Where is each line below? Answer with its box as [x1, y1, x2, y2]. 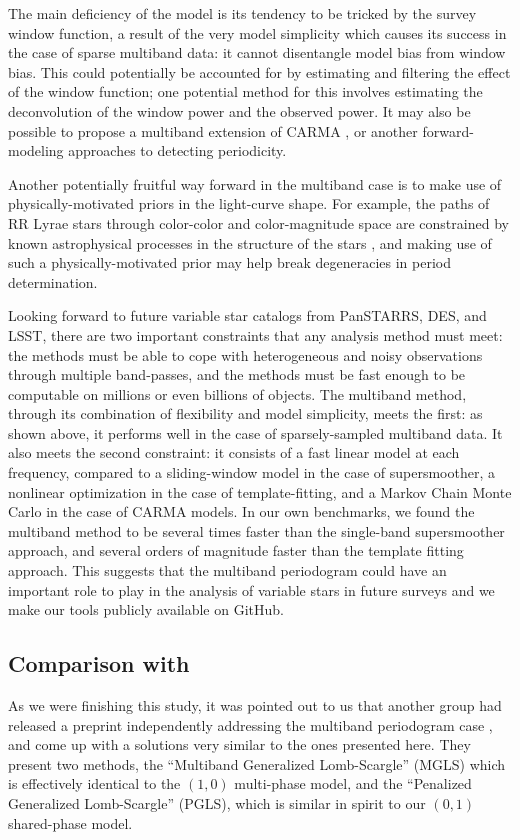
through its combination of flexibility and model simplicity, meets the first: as [8, 403, 483, 424]
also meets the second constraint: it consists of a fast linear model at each [8, 442, 460, 463]
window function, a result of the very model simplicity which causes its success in [8, 22, 507, 43]
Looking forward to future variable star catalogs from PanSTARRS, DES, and [8, 305, 487, 326]
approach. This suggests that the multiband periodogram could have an [8, 560, 447, 581]
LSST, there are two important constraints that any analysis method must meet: [8, 324, 503, 345]
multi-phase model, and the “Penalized [234, 773, 472, 794]
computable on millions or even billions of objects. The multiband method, [8, 383, 467, 404]
